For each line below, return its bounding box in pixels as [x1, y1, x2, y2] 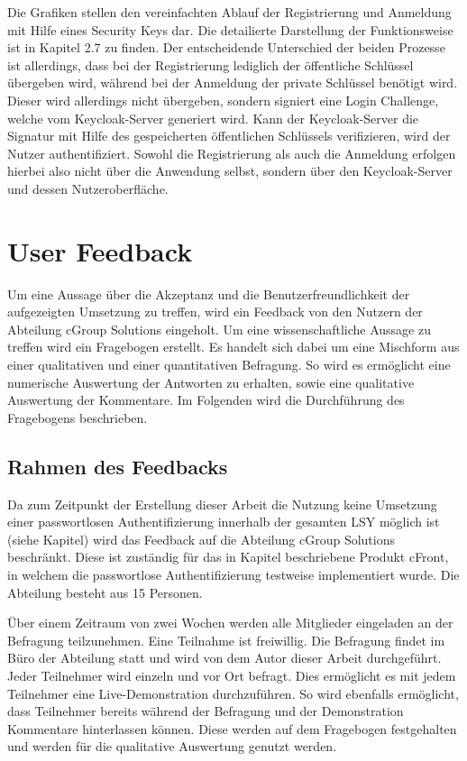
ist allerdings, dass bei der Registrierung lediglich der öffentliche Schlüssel [7, 55, 414, 74]
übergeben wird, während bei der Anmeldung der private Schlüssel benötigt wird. [7, 73, 458, 92]
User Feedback [7, 232, 193, 269]
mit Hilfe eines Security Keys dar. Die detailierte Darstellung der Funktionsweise [7, 20, 453, 39]
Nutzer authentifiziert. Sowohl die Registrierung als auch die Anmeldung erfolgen [7, 143, 456, 162]
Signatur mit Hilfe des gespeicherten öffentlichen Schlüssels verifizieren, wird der [7, 126, 451, 145]
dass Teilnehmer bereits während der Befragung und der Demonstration [7, 701, 404, 720]
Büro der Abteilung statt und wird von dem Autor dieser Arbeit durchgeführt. [7, 648, 442, 667]
